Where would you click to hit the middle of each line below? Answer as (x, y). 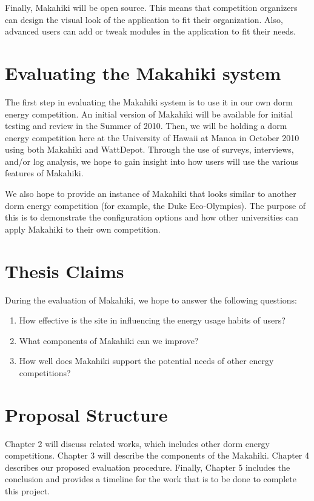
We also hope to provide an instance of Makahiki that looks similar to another (151, 194)
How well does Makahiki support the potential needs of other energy (146, 361)
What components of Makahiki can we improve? (109, 340)
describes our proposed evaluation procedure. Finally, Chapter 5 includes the (148, 467)
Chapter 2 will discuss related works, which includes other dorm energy (137, 443)
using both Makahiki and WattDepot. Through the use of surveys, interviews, (149, 149)
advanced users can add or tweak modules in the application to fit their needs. (150, 31)
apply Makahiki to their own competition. (83, 229)
